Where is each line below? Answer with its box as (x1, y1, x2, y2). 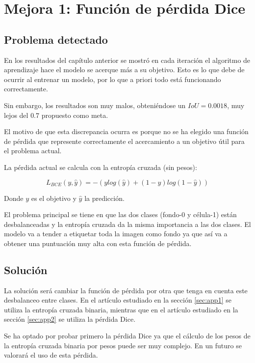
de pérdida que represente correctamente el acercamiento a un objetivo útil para (4, 136, 245, 146)
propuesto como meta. (41, 110, 108, 120)
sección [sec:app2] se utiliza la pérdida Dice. (4, 314, 136, 324)
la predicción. (84, 193, 125, 203)
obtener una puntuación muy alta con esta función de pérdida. (4, 238, 192, 248)
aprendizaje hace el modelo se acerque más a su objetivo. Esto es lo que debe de (4, 64, 245, 75)
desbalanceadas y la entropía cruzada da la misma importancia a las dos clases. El (4, 219, 251, 229)
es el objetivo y (31, 193, 76, 203)
